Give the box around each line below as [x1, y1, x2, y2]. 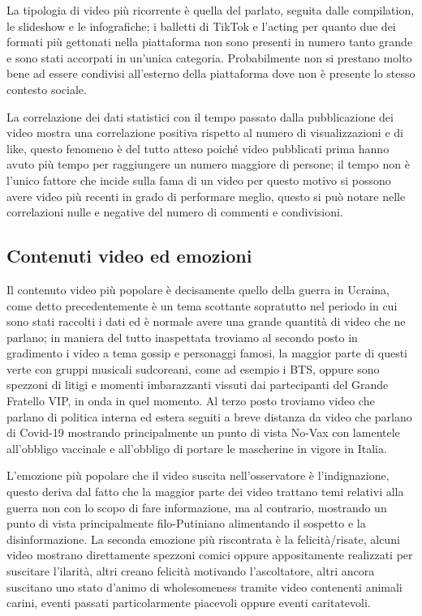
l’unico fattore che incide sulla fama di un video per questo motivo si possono [6, 171, 391, 188]
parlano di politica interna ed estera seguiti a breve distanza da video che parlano [6, 408, 412, 425]
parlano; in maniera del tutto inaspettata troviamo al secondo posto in [6, 328, 358, 345]
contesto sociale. [6, 80, 87, 97]
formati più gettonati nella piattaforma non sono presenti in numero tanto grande [6, 33, 413, 50]
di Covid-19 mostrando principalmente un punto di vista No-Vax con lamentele [6, 424, 400, 441]
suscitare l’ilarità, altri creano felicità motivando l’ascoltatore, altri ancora [6, 563, 375, 580]
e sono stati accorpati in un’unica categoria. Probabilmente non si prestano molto [6, 49, 412, 66]
